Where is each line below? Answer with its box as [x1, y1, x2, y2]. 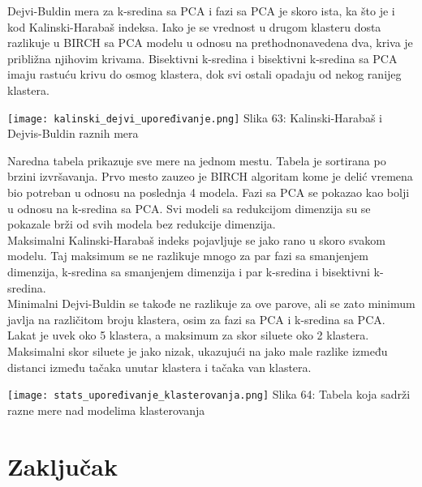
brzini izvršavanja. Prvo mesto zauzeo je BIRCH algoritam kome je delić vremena [7, 168, 413, 185]
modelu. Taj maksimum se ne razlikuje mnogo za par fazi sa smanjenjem [7, 247, 368, 264]
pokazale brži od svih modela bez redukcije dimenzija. [7, 216, 276, 233]
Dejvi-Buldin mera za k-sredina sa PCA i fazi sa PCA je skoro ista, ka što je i [7, 2, 395, 19]
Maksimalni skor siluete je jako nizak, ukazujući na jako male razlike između [7, 342, 388, 359]
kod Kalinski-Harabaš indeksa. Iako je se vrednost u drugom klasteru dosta [7, 18, 381, 35]
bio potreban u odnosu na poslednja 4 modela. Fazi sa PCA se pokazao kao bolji [7, 184, 410, 200]
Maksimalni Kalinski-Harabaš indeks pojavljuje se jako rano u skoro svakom [7, 231, 385, 248]
